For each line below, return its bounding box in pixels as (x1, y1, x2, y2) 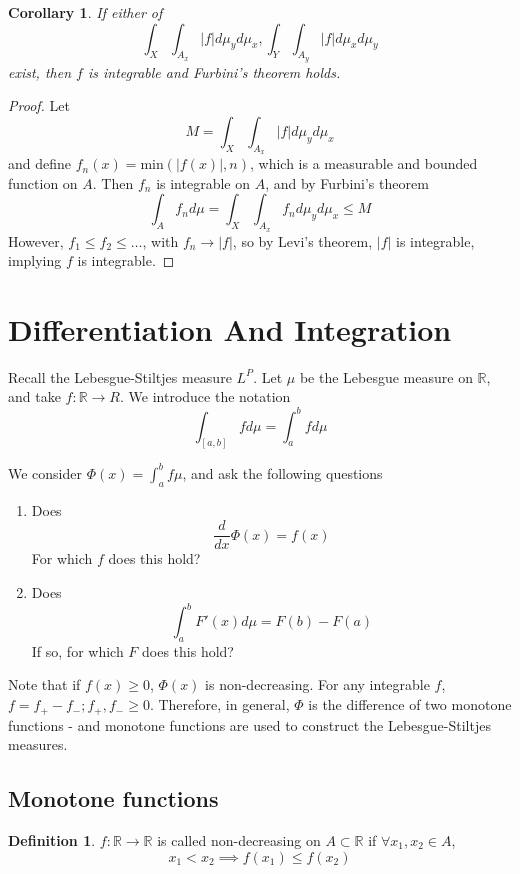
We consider (8, 462, 83, 483)
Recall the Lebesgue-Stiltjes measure (8, 366, 232, 387)
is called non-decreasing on (157, 829, 321, 850)
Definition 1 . (8, 829, 96, 850)
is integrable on (156, 172, 250, 193)
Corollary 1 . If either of (8, 2, 163, 22)
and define (8, 153, 72, 174)
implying (8, 250, 62, 271)
